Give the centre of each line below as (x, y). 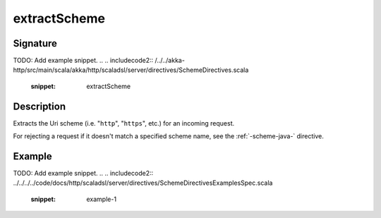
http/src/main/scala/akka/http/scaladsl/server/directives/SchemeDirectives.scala (131, 70)
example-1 (101, 199)
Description (40, 106)
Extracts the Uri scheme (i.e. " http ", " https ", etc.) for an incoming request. (124, 123)
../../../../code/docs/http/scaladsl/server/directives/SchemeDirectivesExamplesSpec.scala (143, 183)
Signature (35, 43)
